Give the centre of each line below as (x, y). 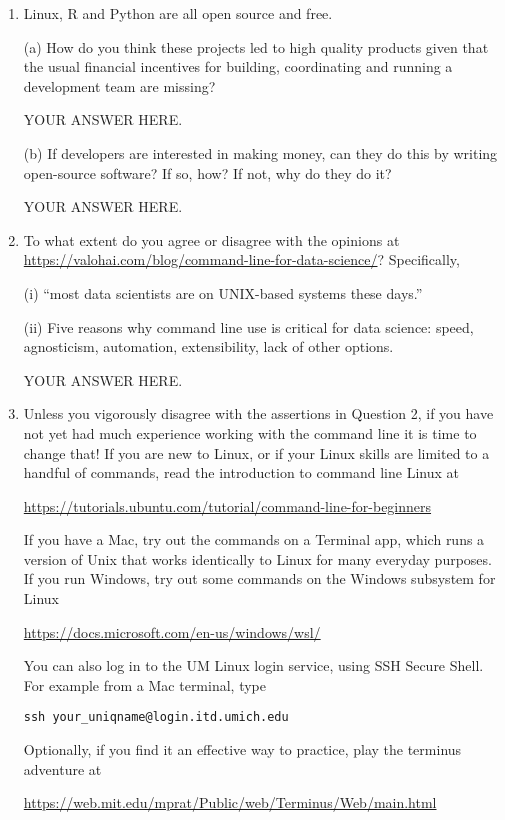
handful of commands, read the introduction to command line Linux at (241, 472)
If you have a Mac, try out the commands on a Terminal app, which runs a (254, 539)
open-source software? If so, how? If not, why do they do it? (207, 172)
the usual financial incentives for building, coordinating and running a (238, 66)
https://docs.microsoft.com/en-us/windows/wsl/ (172, 631)
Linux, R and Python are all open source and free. (178, 13)
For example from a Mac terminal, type (144, 684)
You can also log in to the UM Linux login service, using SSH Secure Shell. (253, 665)
